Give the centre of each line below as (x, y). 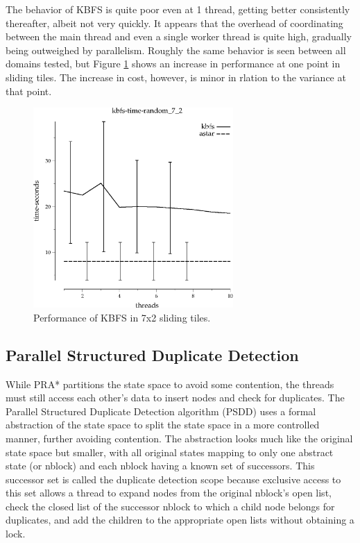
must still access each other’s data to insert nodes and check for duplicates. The (175, 398)
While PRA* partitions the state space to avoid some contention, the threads (170, 384)
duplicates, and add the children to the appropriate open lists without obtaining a (180, 520)
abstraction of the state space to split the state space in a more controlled (163, 425)
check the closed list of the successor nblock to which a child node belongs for (170, 506)
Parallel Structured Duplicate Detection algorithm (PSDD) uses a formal (161, 411)
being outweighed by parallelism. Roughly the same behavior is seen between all (176, 50)
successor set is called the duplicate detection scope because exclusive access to (173, 479)
